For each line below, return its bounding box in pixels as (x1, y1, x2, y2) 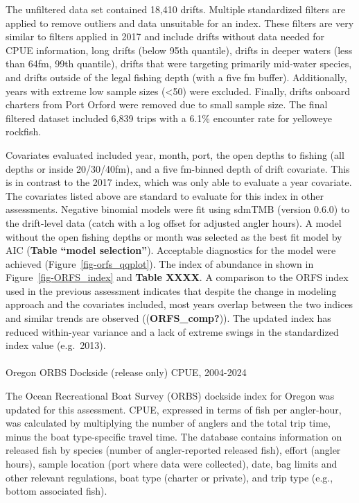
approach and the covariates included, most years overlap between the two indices (6, 297, 353, 312)
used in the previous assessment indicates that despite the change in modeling (6, 283, 337, 298)
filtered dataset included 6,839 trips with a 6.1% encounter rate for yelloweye (6, 110, 332, 125)
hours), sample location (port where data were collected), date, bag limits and (6, 457, 338, 470)
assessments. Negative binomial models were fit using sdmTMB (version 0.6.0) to (6, 202, 350, 216)
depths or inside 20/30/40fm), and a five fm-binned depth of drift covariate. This (6, 161, 350, 176)
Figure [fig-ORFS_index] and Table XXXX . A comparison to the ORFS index (6, 270, 349, 284)
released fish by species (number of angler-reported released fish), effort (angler (6, 443, 341, 457)
